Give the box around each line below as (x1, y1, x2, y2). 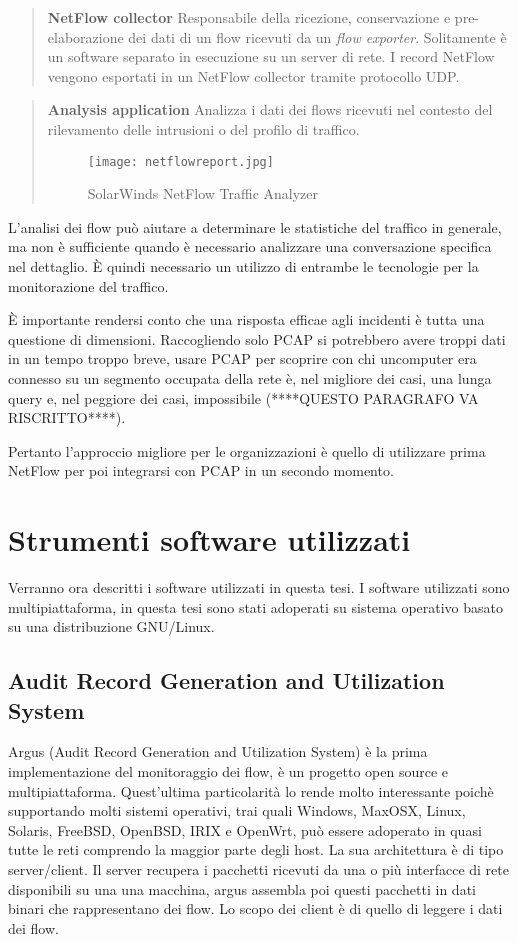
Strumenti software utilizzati (8, 519, 411, 560)
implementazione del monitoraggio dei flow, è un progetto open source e (8, 761, 449, 782)
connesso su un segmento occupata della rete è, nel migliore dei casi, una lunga (8, 367, 492, 388)
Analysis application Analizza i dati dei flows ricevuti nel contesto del (47, 99, 493, 120)
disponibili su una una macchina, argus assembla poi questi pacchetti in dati (8, 878, 476, 899)
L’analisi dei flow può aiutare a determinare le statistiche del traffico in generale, (8, 216, 502, 237)
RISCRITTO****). (8, 407, 126, 428)
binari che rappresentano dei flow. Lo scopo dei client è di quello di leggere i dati (8, 898, 503, 919)
